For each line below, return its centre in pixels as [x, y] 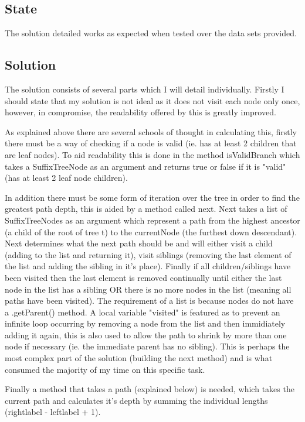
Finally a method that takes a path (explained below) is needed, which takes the [150, 389]
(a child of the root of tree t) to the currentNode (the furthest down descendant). [151, 231]
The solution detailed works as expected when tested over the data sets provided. [151, 33]
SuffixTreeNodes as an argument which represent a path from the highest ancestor [152, 220]
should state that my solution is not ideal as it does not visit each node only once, [152, 100]
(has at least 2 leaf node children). [66, 178]
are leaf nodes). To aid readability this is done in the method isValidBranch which [152, 154]
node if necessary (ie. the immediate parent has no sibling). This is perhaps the [147, 346]
